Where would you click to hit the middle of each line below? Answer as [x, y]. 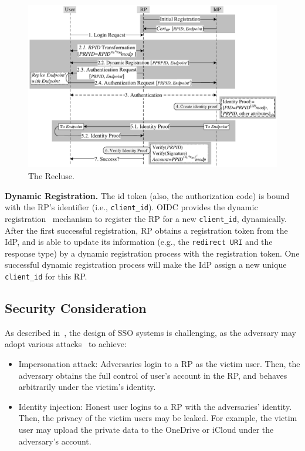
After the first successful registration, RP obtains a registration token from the [146, 230]
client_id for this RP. [46, 276]
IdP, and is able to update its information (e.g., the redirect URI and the [139, 242]
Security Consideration [76, 308]
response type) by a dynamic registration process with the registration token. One [152, 253]
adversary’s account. [55, 441]
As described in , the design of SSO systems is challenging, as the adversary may [151, 332]
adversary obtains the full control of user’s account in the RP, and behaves [153, 375]
